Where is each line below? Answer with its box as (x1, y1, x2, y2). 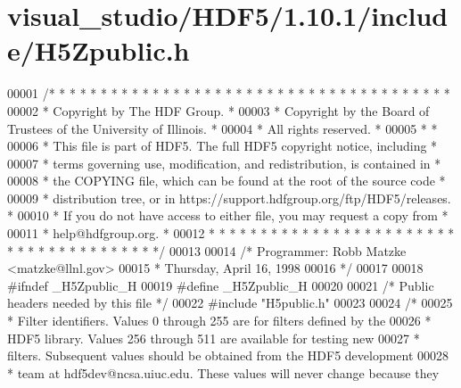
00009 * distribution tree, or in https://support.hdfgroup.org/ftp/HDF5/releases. (7, 188, 451, 207)
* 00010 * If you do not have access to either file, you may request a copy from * (7, 206, 449, 225)
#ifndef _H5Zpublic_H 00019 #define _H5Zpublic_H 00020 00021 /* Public (7, 276, 434, 294)
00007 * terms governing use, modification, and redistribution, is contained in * (7, 153, 441, 172)
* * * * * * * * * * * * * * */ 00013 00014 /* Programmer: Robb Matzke (7, 241, 407, 260)
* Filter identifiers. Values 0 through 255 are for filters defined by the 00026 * (7, 311, 432, 330)
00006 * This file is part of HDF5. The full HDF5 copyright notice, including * (7, 136, 438, 155)
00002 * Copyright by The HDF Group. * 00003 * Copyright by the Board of (7, 101, 430, 120)
